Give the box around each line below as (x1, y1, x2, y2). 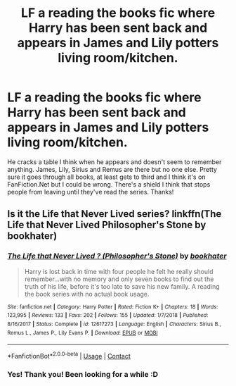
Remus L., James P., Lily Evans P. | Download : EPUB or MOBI (7, 329, 158, 336)
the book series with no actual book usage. (24, 289, 150, 298)
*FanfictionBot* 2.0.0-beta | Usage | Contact (7, 351, 131, 360)
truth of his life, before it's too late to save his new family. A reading (24, 282, 220, 290)
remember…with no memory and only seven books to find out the (24, 275, 214, 283)
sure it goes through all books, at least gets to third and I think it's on (7, 173, 206, 181)
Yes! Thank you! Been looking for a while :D (7, 369, 158, 379)
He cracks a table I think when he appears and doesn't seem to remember (7, 157, 222, 166)
